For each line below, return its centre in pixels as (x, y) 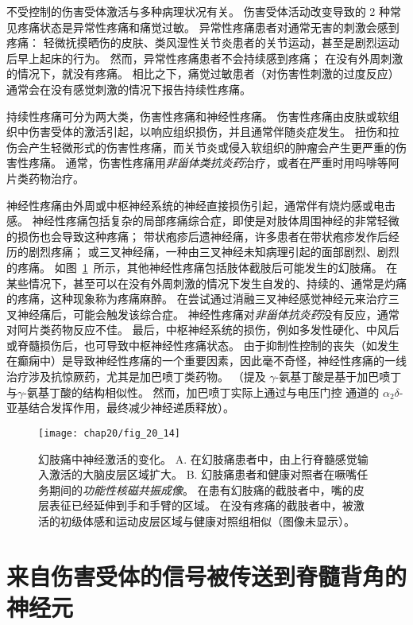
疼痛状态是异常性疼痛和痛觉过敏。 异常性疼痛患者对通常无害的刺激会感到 (208, 27)
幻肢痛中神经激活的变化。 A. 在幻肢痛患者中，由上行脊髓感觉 (198, 458)
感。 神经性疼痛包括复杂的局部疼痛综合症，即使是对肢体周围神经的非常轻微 (203, 221)
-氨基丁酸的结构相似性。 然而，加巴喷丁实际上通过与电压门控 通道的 (201, 392)
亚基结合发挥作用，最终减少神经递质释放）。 (120, 408)
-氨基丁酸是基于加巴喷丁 (338, 377)
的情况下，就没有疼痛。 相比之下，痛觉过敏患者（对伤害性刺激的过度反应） (203, 74)
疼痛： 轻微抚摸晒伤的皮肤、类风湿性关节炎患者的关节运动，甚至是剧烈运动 (203, 43)
